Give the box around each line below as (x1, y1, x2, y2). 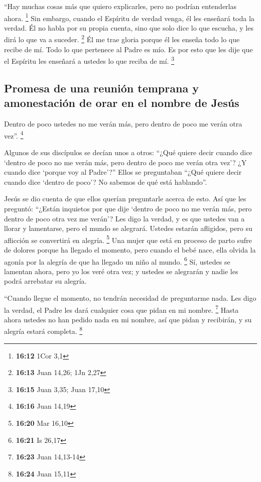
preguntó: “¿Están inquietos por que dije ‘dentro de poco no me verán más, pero (4, 203, 252, 213)
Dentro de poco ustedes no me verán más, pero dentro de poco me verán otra (4, 118, 242, 129)
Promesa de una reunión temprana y (4, 80, 199, 95)
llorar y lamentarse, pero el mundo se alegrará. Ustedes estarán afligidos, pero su (4, 223, 252, 233)
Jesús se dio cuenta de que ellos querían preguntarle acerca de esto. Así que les (4, 193, 246, 204)
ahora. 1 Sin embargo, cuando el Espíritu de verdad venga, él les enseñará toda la (4, 11, 254, 23)
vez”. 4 (4, 129, 24, 141)
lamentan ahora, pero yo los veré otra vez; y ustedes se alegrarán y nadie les (4, 266, 238, 276)
